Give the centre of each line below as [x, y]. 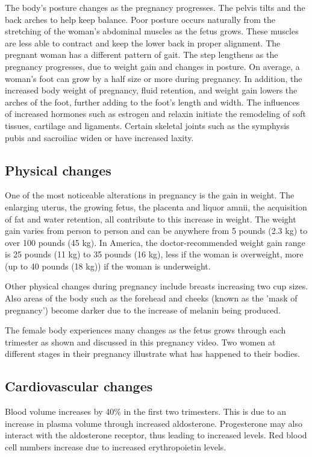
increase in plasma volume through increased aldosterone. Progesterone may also [154, 423]
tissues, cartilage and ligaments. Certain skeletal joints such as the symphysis [147, 125]
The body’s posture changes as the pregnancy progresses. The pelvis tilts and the [155, 7]
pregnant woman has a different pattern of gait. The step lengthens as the [142, 55]
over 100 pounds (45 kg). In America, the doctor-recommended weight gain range [155, 242]
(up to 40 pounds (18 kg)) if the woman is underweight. [108, 266]
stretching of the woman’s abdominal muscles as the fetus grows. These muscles [152, 31]
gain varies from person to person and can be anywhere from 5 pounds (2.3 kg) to [156, 231]
